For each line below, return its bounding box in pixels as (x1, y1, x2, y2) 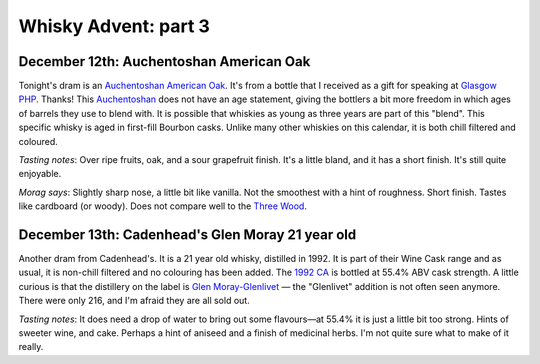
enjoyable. (18, 168, 62, 180)
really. (18, 341, 44, 353)
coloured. (18, 135, 59, 147)
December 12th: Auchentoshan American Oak (18, 53, 311, 70)
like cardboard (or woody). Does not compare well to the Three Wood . (18, 200, 307, 212)
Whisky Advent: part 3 (18, 15, 210, 37)
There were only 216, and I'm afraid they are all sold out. (18, 295, 250, 307)
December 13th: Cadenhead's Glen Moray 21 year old (18, 226, 357, 243)
